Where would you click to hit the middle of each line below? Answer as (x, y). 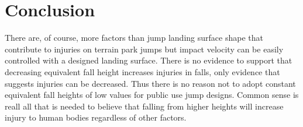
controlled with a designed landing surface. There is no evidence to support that (149, 60)
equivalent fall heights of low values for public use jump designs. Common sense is (152, 95)
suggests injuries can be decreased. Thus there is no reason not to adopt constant (150, 83)
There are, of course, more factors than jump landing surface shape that (134, 38)
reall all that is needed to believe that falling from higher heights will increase (144, 106)
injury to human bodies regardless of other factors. (96, 117)
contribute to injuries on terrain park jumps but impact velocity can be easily (144, 49)
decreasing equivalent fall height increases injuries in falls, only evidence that (142, 71)
